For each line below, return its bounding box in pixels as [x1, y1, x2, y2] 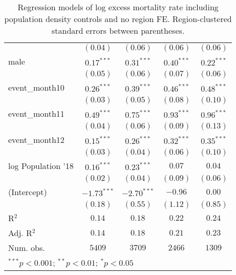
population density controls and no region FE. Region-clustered [4, 13, 232, 25]
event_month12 [8, 134, 65, 145]
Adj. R [8, 227, 32, 239]
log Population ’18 [8, 160, 74, 172]
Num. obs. [8, 242, 45, 253]
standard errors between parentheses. [52, 25, 185, 36]
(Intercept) [8, 186, 47, 198]
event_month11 [8, 108, 65, 119]
